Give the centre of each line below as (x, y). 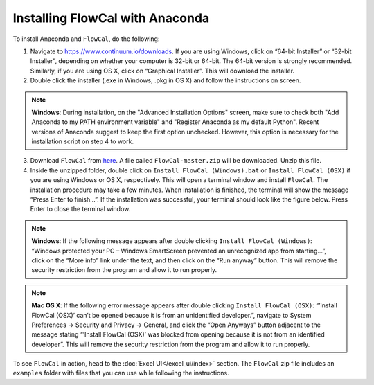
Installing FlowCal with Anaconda (111, 18)
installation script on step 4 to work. (83, 141)
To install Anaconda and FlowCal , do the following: (86, 39)
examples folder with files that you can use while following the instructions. (121, 373)
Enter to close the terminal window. (80, 209)
